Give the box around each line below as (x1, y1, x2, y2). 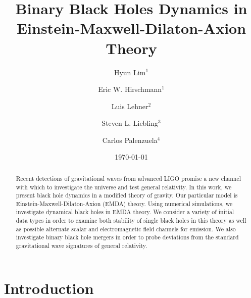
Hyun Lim (114, 67, 146, 77)
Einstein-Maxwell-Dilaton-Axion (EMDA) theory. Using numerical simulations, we (16, 199, 233, 208)
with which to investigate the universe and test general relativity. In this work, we (16, 182, 232, 191)
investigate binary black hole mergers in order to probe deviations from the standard (16, 233, 239, 241)
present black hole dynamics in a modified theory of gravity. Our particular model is (16, 191, 238, 200)
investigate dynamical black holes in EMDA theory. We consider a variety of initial (16, 208, 234, 216)
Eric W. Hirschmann (98, 84, 162, 94)
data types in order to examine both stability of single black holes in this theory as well (16, 216, 246, 225)
